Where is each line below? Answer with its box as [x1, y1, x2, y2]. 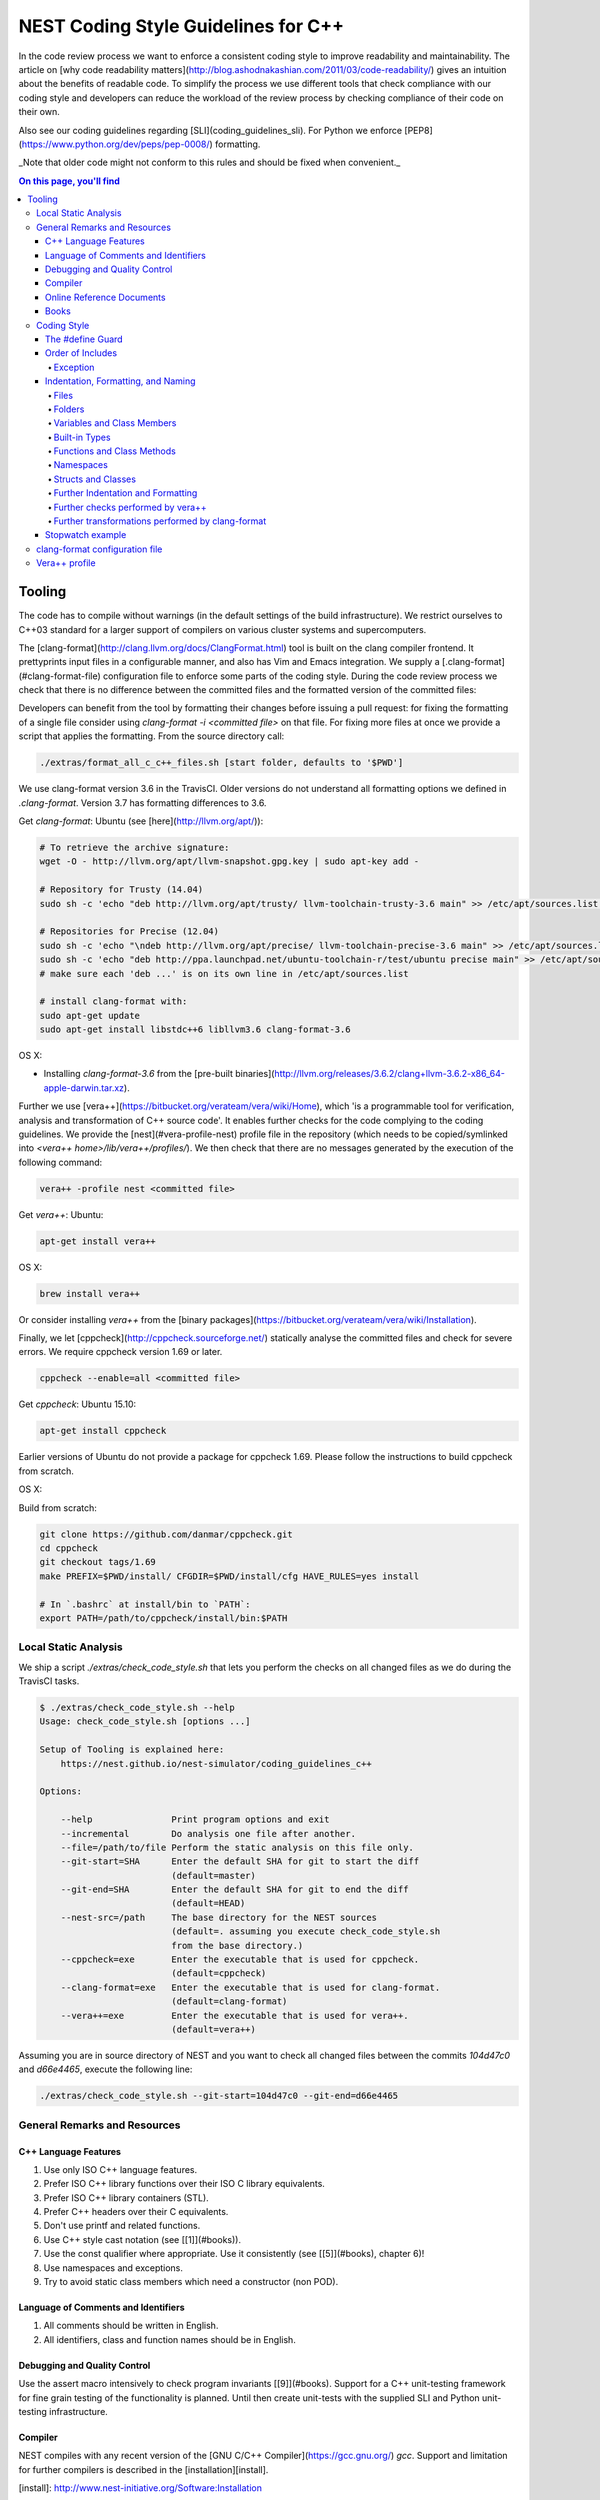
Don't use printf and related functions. [43, 2220, 201, 2232]
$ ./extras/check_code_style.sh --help [39, 1702, 235, 1714]
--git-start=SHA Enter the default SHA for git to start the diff [60, 1856, 420, 1867]
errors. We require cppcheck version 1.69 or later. [18, 1346, 223, 1358]
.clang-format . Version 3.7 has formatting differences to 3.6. [18, 796, 267, 809]
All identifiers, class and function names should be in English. [43, 2333, 297, 2345]
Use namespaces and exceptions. [43, 2261, 184, 2274]
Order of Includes [45, 347, 118, 359]
